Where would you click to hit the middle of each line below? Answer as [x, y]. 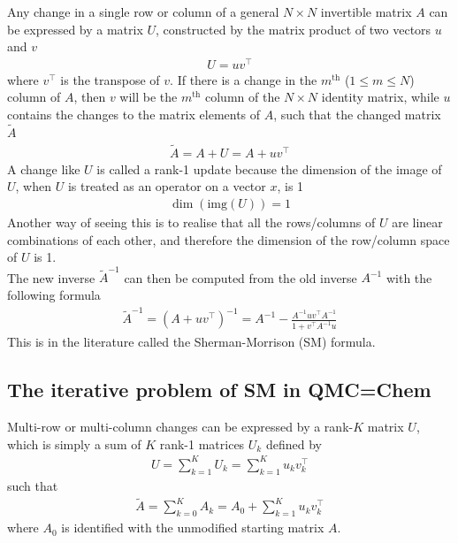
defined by [294, 444]
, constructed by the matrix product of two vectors [294, 29]
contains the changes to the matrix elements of [134, 115]
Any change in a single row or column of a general [143, 11]
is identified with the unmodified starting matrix [193, 528]
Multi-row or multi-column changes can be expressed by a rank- [180, 427]
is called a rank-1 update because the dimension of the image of [269, 168]
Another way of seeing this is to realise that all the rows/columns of [191, 222]
